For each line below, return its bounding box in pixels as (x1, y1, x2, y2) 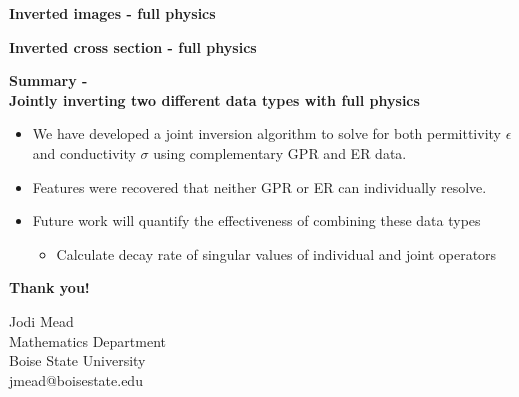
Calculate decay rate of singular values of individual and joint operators (56, 243, 497, 264)
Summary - (9, 70, 88, 91)
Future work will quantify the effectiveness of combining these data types (32, 210, 481, 231)
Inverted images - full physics (9, 3, 216, 23)
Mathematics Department (9, 330, 167, 351)
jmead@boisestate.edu (9, 369, 143, 390)
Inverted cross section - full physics (9, 36, 257, 57)
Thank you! (9, 277, 90, 298)
